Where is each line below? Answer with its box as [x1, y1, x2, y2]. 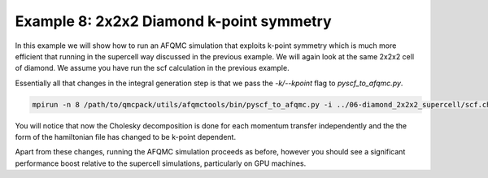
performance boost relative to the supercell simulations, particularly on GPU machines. [15, 158, 307, 168]
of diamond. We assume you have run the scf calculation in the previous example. [15, 63, 290, 73]
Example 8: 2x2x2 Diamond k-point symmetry [15, 12, 333, 30]
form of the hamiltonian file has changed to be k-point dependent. [15, 132, 236, 142]
